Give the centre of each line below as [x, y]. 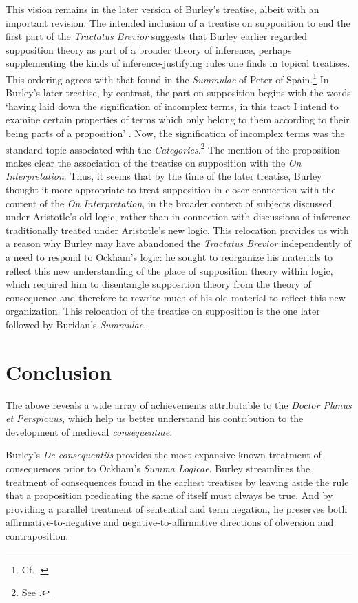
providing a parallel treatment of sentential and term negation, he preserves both [177, 508]
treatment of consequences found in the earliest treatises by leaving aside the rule [177, 482]
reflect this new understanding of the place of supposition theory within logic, [169, 270]
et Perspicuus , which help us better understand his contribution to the [155, 418]
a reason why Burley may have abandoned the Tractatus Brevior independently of [179, 243]
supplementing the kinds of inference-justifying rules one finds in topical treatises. [178, 63]
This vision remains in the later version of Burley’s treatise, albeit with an [162, 9]
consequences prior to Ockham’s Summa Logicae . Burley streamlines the [158, 468]
